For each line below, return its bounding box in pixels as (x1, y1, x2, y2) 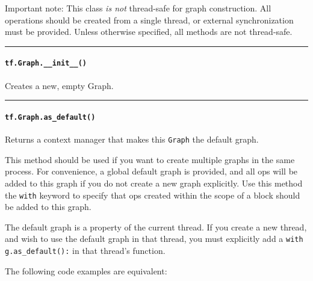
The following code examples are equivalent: (5, 264, 167, 277)
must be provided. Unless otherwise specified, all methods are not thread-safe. (5, 25, 293, 38)
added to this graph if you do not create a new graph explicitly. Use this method (5, 176, 303, 189)
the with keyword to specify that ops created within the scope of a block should (5, 188, 300, 201)
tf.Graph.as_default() (5, 113, 96, 122)
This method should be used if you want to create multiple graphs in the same (5, 153, 295, 165)
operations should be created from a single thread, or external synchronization (5, 13, 294, 26)
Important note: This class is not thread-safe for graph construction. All (5, 2, 271, 14)
